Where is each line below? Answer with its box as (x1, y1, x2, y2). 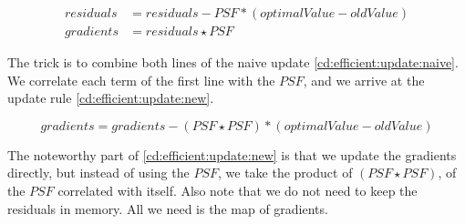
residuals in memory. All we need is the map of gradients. (7, 199, 328, 218)
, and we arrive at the (303, 70, 425, 89)
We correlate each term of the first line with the (7, 70, 275, 89)
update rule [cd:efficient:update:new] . (7, 88, 214, 107)
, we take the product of (218, 163, 353, 182)
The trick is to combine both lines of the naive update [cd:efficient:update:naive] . (7, 53, 459, 72)
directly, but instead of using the (7, 163, 190, 182)
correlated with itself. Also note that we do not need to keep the (57, 181, 418, 200)
